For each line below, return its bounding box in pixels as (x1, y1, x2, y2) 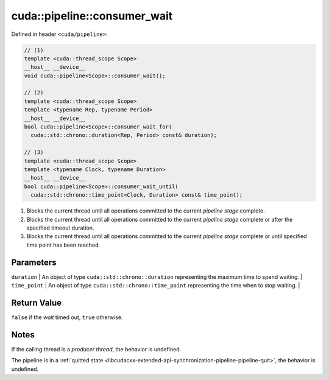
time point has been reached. (26, 241, 101, 248)
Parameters (11, 257, 57, 267)
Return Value (11, 297, 62, 308)
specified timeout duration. (26, 224, 94, 231)
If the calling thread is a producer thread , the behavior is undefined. (11, 345, 182, 353)
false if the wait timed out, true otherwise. (11, 314, 123, 321)
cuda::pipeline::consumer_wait (11, 9, 173, 23)
